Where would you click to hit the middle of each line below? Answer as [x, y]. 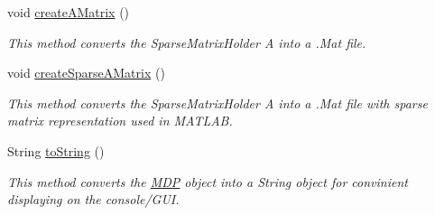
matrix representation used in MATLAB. [120, 121]
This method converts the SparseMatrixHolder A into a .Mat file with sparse [217, 103]
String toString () [56, 150]
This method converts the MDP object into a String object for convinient [208, 181]
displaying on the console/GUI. [93, 199]
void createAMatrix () [69, 12]
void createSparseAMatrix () [86, 73]
